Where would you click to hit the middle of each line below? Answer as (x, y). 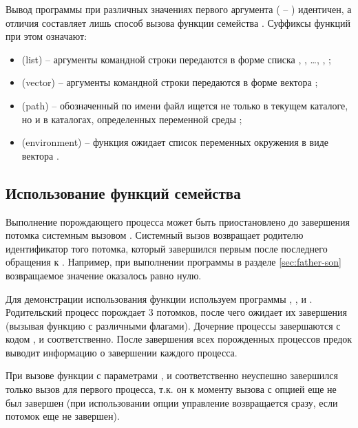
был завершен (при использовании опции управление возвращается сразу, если (172, 402)
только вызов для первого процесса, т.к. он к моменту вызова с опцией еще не (171, 389)
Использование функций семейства (123, 192)
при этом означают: (46, 36)
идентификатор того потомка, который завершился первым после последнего (167, 248)
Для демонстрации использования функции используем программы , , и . (159, 298)
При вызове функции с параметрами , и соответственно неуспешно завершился (172, 375)
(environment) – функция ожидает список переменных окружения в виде (175, 142)
